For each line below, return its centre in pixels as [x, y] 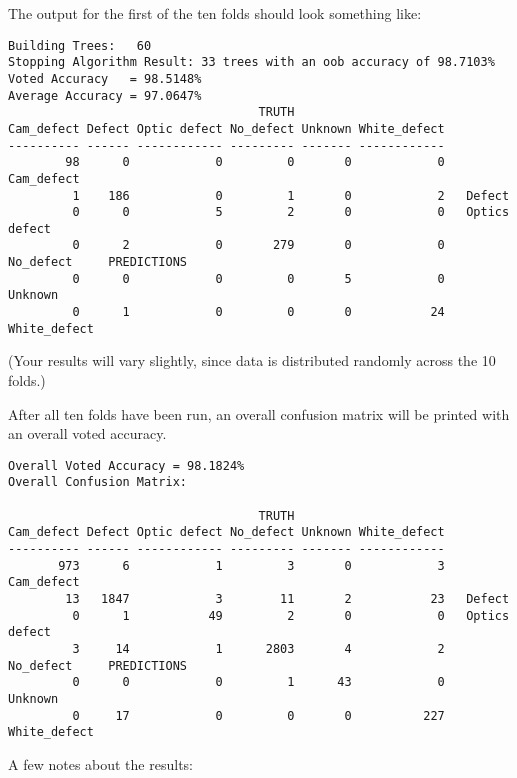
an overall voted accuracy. [87, 433]
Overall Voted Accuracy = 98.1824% [126, 465]
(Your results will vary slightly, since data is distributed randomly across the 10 [252, 360]
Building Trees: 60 [80, 45]
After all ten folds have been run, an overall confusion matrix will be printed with [259, 413]
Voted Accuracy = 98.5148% [105, 78]
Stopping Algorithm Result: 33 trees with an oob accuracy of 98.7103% [251, 62]
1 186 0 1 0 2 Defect [291, 195]
